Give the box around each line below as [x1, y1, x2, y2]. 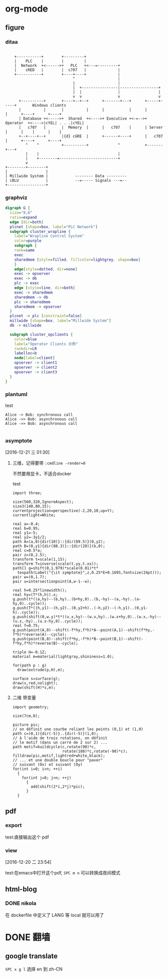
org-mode [5, 3, 48, 15]
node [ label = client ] [14, 356, 55, 361]
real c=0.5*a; [12, 548, 42, 553]
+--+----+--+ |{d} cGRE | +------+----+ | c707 [18, 133, 163, 139]
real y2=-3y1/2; [12, 535, 47, 540]
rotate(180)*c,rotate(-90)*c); [62, 749, 128, 754]
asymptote [5, 437, 33, 444]
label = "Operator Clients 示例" [14, 341, 78, 347]
